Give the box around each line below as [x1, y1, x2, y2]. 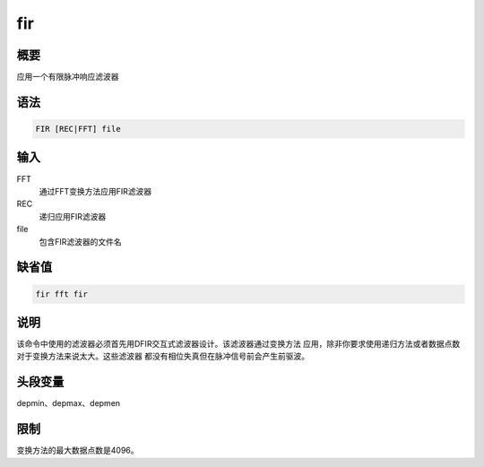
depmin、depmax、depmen [16, 398, 121, 409]
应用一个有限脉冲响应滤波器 [16, 72, 119, 82]
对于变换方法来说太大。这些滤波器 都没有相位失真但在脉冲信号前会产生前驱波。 [16, 350, 309, 362]
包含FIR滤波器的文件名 [39, 236, 123, 246]
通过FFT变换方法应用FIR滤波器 [39, 186, 152, 196]
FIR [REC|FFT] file [35, 124, 121, 134]
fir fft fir [35, 289, 89, 299]
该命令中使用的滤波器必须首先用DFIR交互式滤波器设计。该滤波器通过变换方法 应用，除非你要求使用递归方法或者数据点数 [16, 339, 461, 350]
